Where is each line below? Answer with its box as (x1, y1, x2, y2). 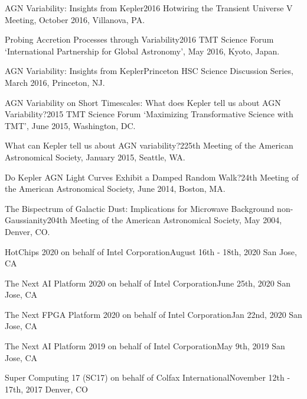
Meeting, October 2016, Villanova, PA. (5, 13, 145, 25)
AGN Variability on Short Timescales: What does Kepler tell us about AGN (5, 96, 281, 108)
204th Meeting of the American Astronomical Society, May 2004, (47, 214, 282, 226)
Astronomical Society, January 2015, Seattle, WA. (5, 150, 185, 163)
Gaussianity (5, 214, 47, 226)
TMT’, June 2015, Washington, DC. (5, 119, 136, 131)
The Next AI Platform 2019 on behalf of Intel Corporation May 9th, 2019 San (5, 340, 285, 352)
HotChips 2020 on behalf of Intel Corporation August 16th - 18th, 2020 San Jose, (5, 245, 297, 258)
